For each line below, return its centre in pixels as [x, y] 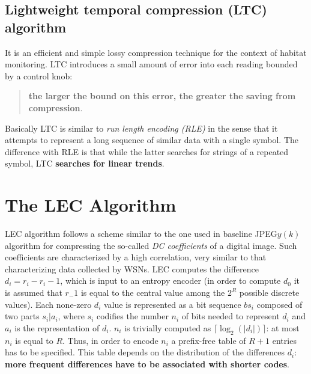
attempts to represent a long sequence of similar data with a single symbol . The [152, 140]
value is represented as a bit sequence [172, 304]
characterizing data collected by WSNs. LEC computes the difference [132, 268]
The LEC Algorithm [91, 205]
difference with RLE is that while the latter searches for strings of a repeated [147, 151]
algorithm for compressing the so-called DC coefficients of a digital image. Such [151, 245]
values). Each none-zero [48, 304]
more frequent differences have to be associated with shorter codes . [147, 363]
